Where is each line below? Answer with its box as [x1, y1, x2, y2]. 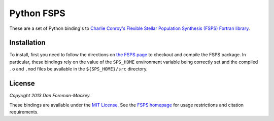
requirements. [9, 109, 39, 115]
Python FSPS [9, 8, 65, 19]
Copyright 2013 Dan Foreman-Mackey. [9, 93, 91, 99]
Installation [9, 38, 46, 47]
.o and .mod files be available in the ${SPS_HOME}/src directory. [9, 66, 148, 72]
